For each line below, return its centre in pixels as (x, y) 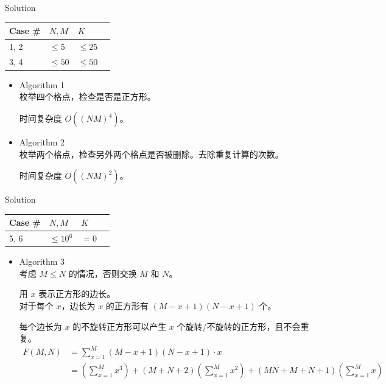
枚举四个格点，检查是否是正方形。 (87, 96)
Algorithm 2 (42, 142)
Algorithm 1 (42, 84)
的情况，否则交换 (103, 273)
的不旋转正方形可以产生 (120, 326)
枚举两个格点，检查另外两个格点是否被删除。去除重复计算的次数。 (151, 154)
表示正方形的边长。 (77, 294)
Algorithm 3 (42, 261)
